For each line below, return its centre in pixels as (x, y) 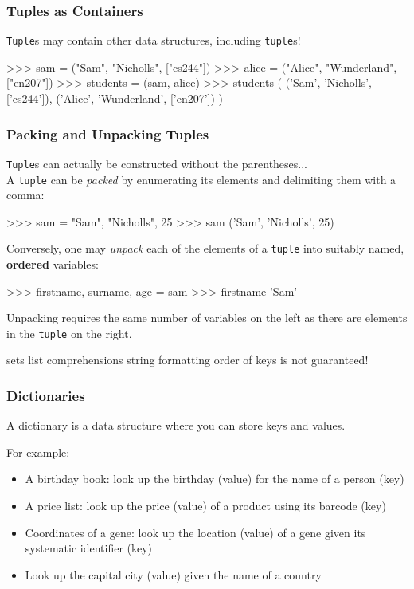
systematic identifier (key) (89, 548)
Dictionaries (46, 395)
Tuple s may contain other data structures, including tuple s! (154, 40)
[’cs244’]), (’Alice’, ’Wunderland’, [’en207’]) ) (115, 98)
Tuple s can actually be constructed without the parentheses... (157, 163)
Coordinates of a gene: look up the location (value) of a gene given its (195, 532)
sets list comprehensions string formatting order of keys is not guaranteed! (187, 360)
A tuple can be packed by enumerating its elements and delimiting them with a (201, 179)
